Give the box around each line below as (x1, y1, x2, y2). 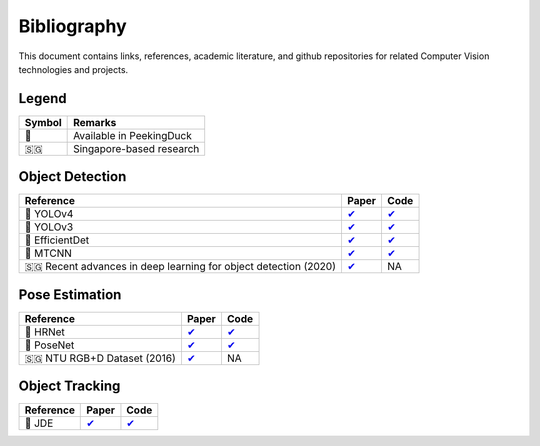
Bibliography (18, 15, 127, 37)
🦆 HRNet (24, 325, 65, 339)
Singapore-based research (73, 141, 200, 155)
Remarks (73, 115, 117, 129)
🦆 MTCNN (24, 246, 72, 260)
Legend (18, 90, 67, 107)
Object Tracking (18, 378, 121, 395)
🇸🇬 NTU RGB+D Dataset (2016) (24, 351, 176, 365)
